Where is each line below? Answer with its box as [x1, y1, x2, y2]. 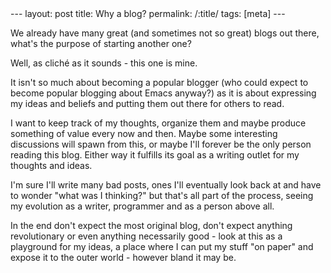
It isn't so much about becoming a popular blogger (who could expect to [10, 77, 309, 88]
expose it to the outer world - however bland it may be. [10, 252, 237, 263]
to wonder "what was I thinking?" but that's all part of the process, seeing [10, 190, 314, 201]
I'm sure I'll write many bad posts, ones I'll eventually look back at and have [10, 179, 322, 191]
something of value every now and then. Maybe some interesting [10, 128, 278, 139]
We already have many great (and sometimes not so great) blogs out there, [10, 27, 320, 39]
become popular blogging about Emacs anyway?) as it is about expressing [10, 87, 317, 99]
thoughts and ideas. [10, 160, 93, 171]
